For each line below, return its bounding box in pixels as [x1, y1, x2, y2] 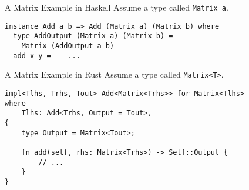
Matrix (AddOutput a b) [21, 41, 115, 50]
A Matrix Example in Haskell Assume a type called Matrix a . [5, 1, 228, 13]
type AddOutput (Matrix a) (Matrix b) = [13, 32, 173, 41]
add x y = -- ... [13, 51, 80, 60]
